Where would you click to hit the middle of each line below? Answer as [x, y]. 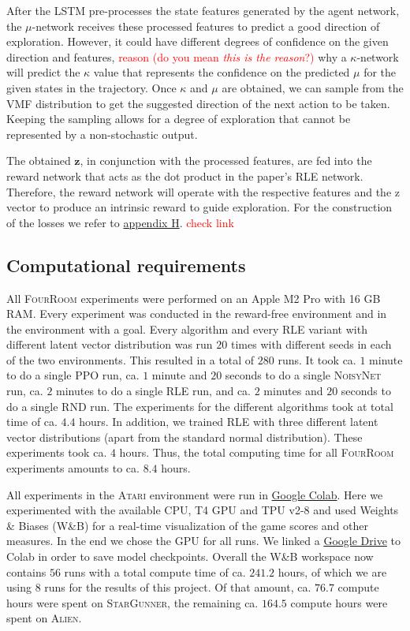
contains [26, 571]
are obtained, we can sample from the [313, 87]
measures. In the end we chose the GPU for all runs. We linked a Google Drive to [203, 541]
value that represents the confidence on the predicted [222, 72]
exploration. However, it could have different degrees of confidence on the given [198, 41]
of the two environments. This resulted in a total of [130, 359]
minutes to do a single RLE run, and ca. [154, 391]
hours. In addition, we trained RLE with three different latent [229, 422]
